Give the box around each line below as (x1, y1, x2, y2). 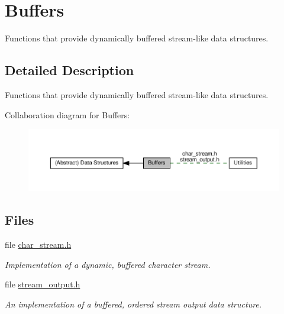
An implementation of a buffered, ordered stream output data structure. (5, 297, 262, 310)
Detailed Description (5, 61, 134, 79)
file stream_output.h (5, 278, 80, 290)
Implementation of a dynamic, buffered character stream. (5, 258, 211, 270)
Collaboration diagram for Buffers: (5, 108, 130, 121)
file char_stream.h (5, 238, 72, 250)
